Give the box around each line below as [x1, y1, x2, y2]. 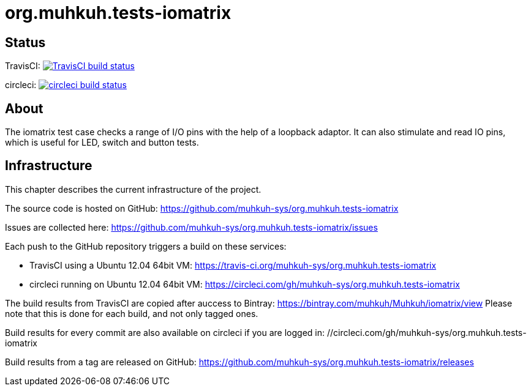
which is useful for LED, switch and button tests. [5, 137, 199, 148]
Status [5, 34, 46, 50]
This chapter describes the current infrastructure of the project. [5, 184, 262, 195]
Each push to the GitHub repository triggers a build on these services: [5, 240, 287, 251]
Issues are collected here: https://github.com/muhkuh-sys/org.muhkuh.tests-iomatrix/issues [5, 222, 378, 233]
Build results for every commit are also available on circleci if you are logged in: [5, 327, 325, 338]
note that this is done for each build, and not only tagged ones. [5, 308, 258, 319]
